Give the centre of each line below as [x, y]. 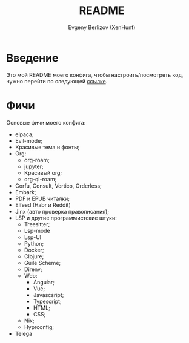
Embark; [25, 192]
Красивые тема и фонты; [47, 147]
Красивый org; [43, 172]
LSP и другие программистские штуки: [66, 218]
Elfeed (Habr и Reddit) [43, 205]
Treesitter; [37, 224]
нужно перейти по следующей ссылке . [57, 81]
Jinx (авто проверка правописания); [62, 211]
